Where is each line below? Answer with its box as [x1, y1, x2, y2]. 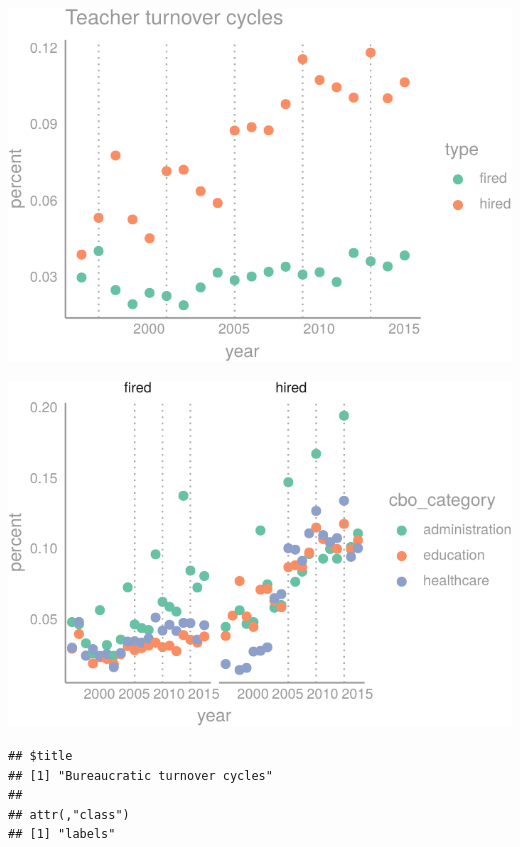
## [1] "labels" [8, 827, 116, 842]
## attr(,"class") [8, 807, 130, 822]
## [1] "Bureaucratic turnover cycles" [8, 768, 273, 783]
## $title [8, 749, 73, 764]
